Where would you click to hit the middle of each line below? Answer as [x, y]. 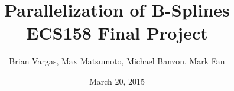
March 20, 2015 [117, 81]
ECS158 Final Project [117, 33]
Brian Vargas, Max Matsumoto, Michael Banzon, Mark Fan [117, 61]
